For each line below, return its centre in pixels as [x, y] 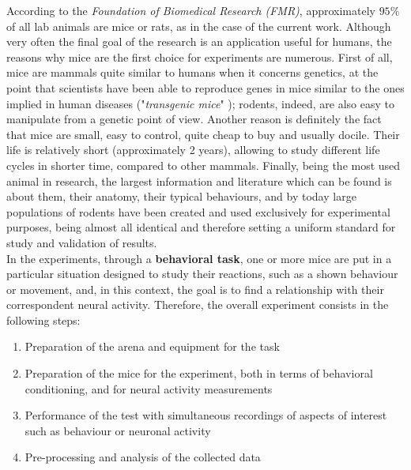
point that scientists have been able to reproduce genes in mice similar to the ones [205, 87]
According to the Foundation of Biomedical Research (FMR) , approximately [191, 10]
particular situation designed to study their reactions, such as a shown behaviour [202, 274]
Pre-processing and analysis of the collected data [143, 457]
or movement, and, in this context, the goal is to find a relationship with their [195, 289]
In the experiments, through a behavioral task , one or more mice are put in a [199, 258]
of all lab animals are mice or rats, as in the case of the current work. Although [199, 26]
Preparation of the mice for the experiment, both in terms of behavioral [199, 373]
